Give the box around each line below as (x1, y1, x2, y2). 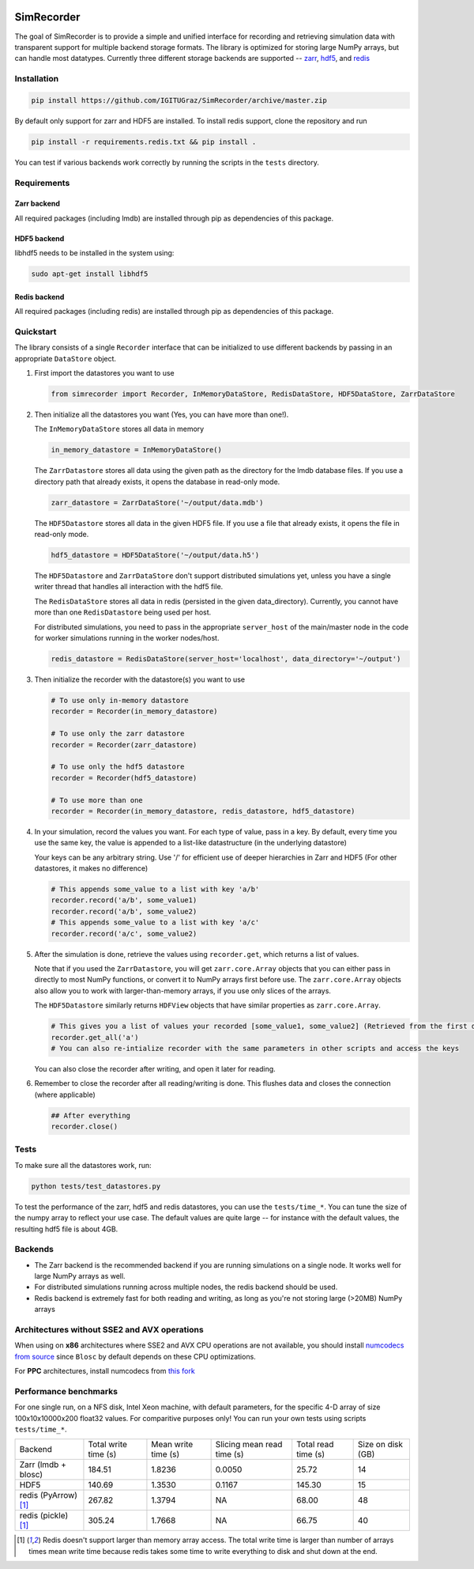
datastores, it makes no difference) (34, 864, 149, 873)
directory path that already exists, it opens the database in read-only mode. (34, 477, 280, 486)
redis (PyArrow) (19, 1490, 78, 1501)
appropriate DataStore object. (14, 353, 117, 363)
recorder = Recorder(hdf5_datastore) (51, 773, 197, 782)
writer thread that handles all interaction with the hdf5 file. (34, 582, 224, 592)
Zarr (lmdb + (19, 1459, 66, 1470)
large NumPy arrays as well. (34, 1272, 126, 1281)
